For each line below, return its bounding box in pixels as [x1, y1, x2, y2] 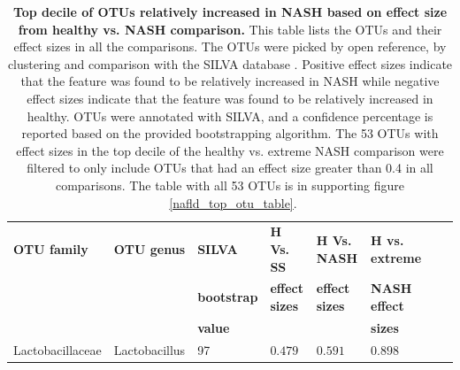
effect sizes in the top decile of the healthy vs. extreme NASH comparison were [16, 141, 444, 159]
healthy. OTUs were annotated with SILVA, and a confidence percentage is [27, 106, 433, 125]
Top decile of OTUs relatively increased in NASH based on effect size [12, 3, 448, 20]
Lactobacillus [113, 340, 186, 358]
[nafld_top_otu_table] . [169, 193, 297, 212]
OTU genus [113, 239, 186, 258]
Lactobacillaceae [13, 340, 102, 358]
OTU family [13, 239, 88, 258]
